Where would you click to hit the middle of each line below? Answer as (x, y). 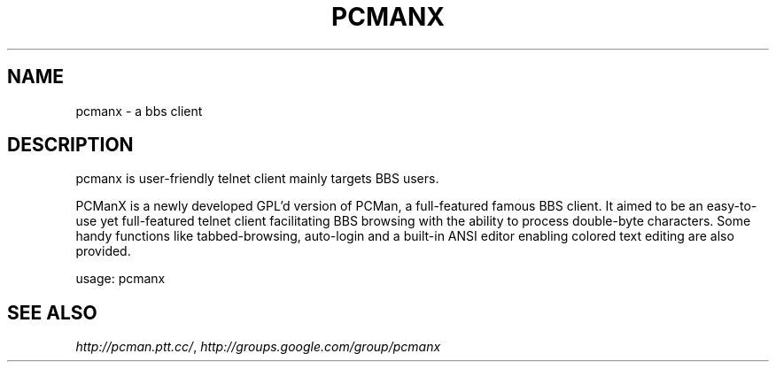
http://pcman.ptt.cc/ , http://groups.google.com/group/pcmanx (258, 347)
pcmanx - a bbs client (139, 111)
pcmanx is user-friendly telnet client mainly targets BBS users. (257, 179)
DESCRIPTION (70, 145)
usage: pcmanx (120, 279)
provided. (103, 251)
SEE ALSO (52, 312)
